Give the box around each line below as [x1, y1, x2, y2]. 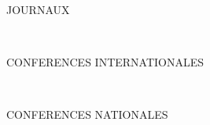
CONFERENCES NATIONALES [6, 106, 168, 123]
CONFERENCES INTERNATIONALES [6, 54, 204, 70]
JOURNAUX [6, 2, 70, 17]
